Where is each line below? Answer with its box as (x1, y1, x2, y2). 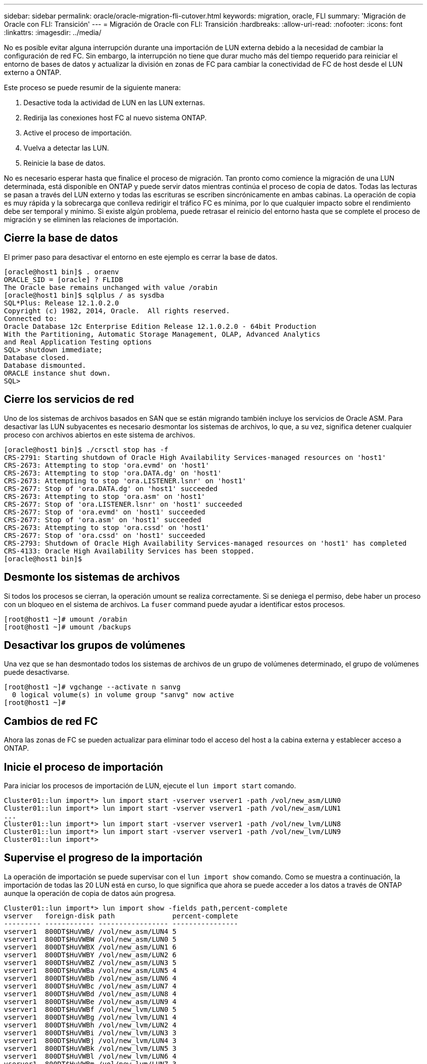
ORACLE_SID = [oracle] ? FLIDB (4, 275, 123, 284)
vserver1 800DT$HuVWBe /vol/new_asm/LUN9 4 (4, 997, 177, 1006)
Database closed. (4, 353, 70, 361)
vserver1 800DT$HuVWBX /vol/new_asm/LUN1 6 (4, 943, 177, 951)
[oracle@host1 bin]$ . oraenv (4, 267, 119, 276)
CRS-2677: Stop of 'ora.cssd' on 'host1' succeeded (4, 531, 206, 539)
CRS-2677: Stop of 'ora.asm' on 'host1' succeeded (4, 515, 201, 524)
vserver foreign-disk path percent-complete (4, 912, 238, 920)
